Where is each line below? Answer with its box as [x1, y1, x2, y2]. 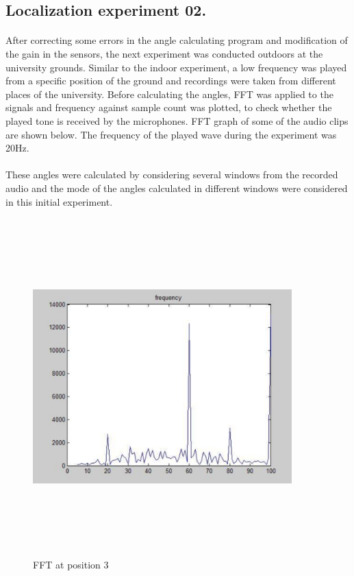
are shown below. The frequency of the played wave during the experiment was [5, 127, 337, 141]
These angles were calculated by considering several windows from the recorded [5, 167, 338, 182]
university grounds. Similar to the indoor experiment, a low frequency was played [5, 60, 347, 74]
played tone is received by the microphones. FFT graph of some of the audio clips [5, 113, 349, 128]
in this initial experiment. [5, 194, 113, 208]
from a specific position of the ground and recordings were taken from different [5, 73, 336, 88]
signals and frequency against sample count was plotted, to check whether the [5, 100, 332, 115]
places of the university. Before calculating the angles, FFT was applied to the [5, 86, 333, 101]
